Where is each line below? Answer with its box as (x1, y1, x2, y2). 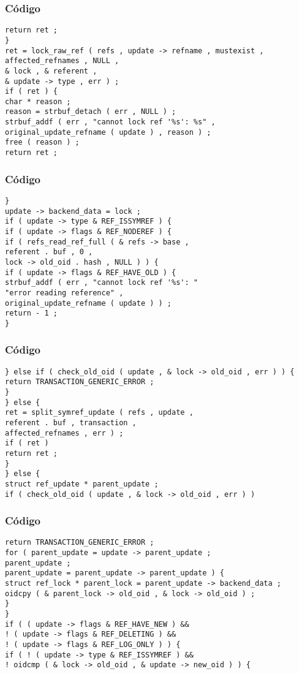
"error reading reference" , (5, 288, 124, 297)
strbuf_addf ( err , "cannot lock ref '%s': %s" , (5, 118, 216, 127)
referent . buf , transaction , (5, 418, 137, 427)
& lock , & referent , (5, 66, 97, 75)
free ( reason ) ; (5, 138, 80, 147)
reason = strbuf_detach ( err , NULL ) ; (5, 107, 176, 116)
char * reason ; (5, 97, 71, 106)
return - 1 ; (5, 309, 58, 318)
